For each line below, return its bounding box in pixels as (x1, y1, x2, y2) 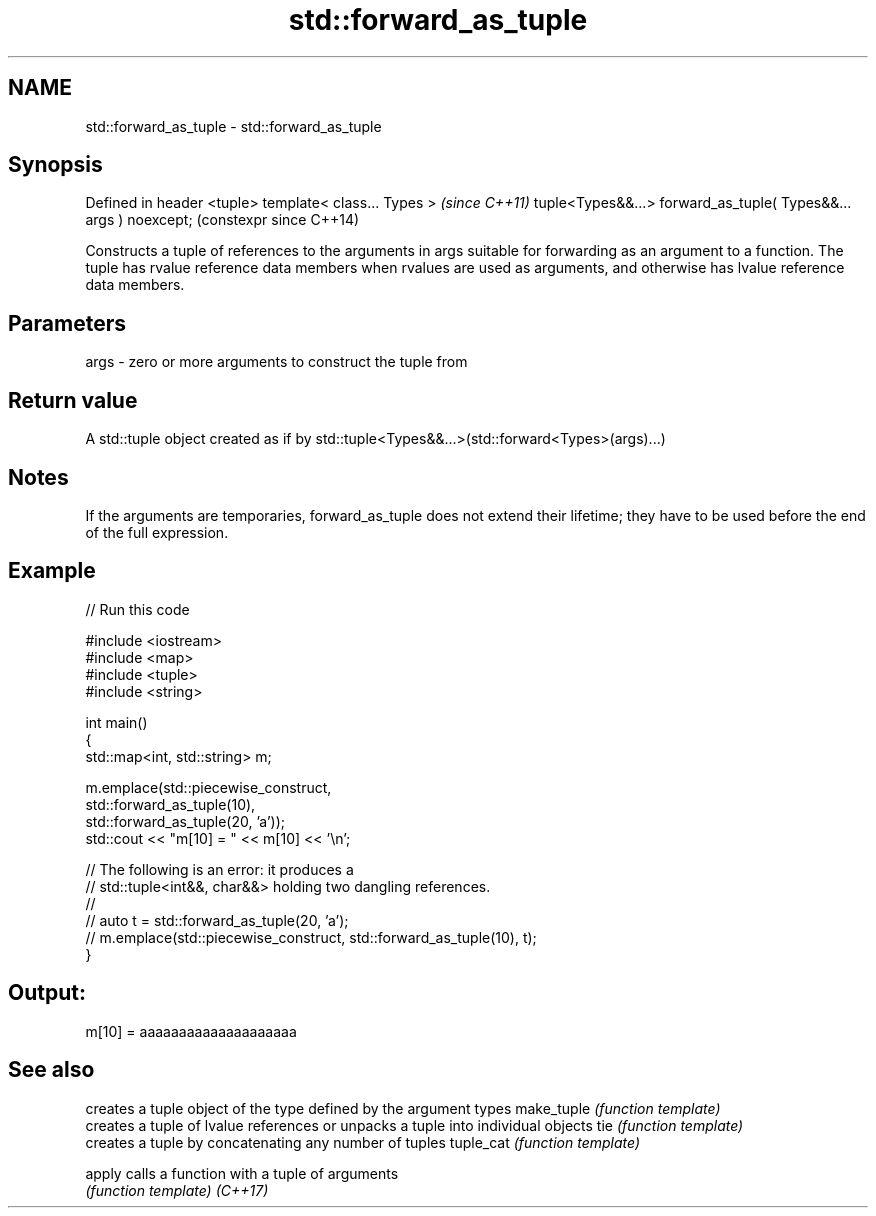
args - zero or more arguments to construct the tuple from (85, 353, 468, 371)
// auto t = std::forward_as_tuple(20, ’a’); (85, 911, 349, 929)
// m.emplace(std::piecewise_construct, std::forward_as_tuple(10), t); (85, 928, 537, 946)
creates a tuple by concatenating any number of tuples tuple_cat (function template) (85, 1133, 641, 1151)
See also (8, 1057, 95, 1083)
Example (8, 558, 96, 584)
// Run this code (85, 600, 190, 618)
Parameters (8, 310, 126, 336)
